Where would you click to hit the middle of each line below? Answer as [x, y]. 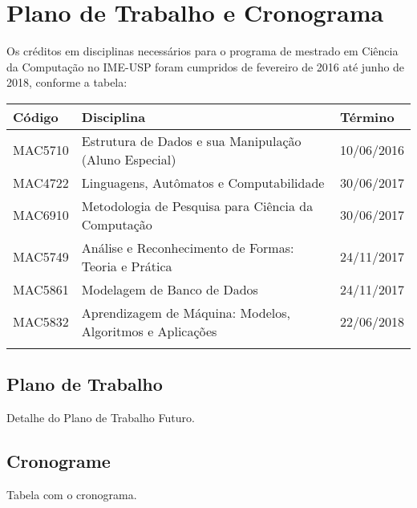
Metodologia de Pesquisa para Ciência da [197, 205]
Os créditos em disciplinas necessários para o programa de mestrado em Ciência [202, 51]
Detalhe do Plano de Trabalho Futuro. [101, 418]
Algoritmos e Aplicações [149, 331]
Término [367, 116]
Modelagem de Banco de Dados [170, 289]
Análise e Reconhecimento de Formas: [188, 247]
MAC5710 [41, 150]
